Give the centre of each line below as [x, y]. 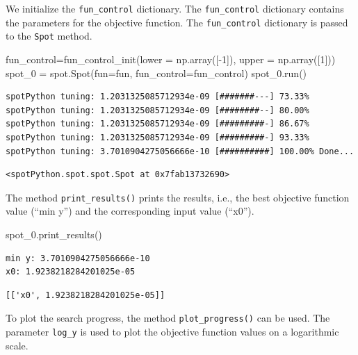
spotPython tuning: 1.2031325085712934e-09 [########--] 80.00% [157, 110]
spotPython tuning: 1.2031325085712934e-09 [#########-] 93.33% [157, 137]
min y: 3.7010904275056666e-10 [78, 258]
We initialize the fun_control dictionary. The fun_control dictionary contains [175, 8]
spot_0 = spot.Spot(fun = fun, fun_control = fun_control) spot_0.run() [156, 73]
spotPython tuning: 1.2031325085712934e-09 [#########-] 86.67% [157, 124]
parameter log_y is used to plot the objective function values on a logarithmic [172, 331]
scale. [17, 345]
